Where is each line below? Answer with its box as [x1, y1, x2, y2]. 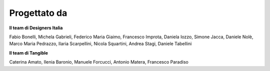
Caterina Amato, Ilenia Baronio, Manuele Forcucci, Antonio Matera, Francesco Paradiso [9, 59, 188, 65]
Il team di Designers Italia [9, 25, 63, 31]
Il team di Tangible [9, 50, 48, 56]
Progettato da [9, 7, 67, 18]
